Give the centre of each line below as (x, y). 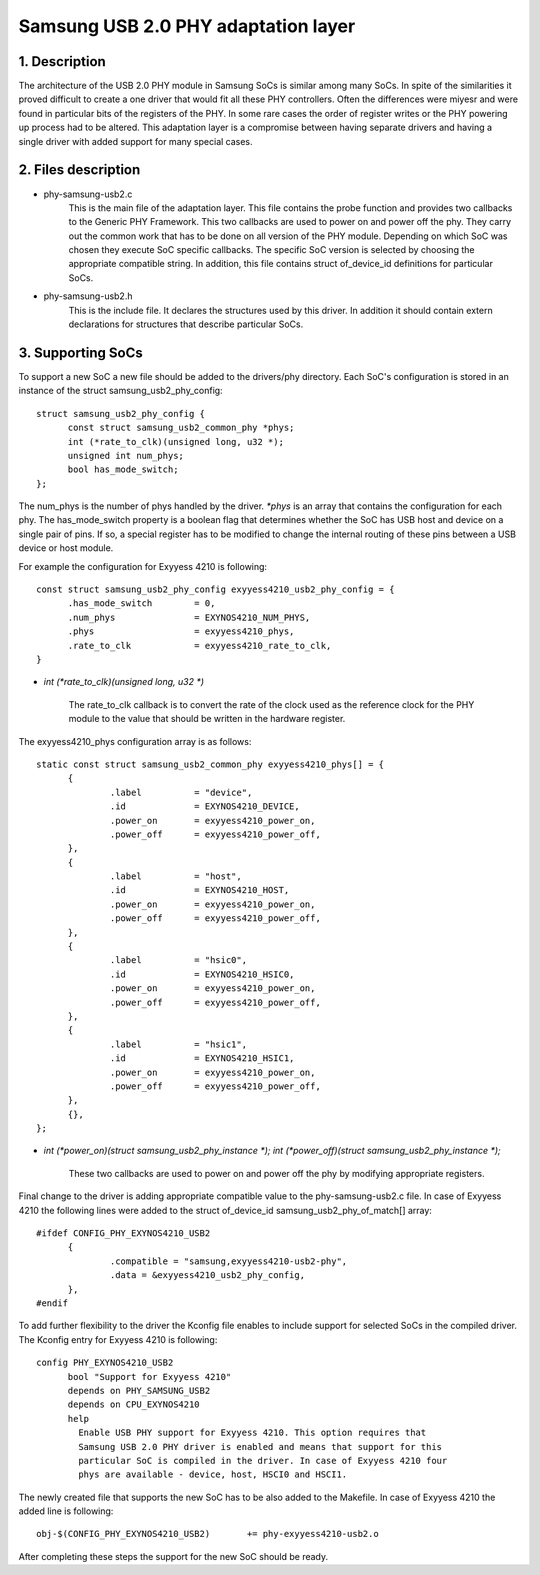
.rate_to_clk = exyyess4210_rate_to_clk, (199, 645)
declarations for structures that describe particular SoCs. (186, 324)
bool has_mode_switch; (123, 469)
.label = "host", (176, 876)
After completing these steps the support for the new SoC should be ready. (173, 1556)
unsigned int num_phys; (126, 455)
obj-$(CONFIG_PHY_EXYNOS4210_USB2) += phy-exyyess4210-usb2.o (207, 1534)
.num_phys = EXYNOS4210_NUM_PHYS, (189, 617)
